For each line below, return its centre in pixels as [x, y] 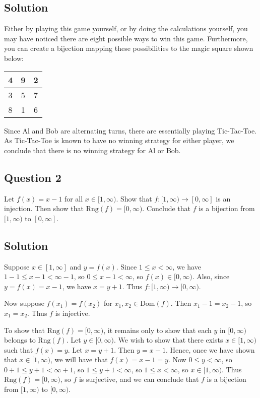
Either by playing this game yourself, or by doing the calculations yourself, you [126, 28]
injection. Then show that [44, 208]
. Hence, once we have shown [210, 349]
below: [14, 58]
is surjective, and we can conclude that [139, 379]
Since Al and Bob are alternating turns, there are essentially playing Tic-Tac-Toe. [131, 130]
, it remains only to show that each [157, 330]
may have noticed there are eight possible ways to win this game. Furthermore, [126, 38]
